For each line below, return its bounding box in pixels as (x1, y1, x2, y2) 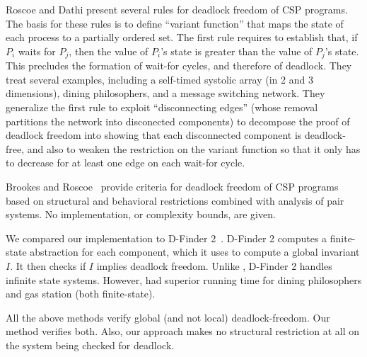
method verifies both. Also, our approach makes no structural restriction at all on (6, 324, 360, 339)
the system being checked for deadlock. (6, 337, 175, 352)
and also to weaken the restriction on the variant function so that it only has (27, 141, 361, 156)
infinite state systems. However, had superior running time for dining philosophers (6, 272, 362, 287)
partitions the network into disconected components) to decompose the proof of (6, 113, 350, 128)
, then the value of (69, 43, 148, 58)
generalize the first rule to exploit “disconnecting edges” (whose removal (6, 100, 318, 115)
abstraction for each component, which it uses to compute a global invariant (30, 244, 360, 259)
